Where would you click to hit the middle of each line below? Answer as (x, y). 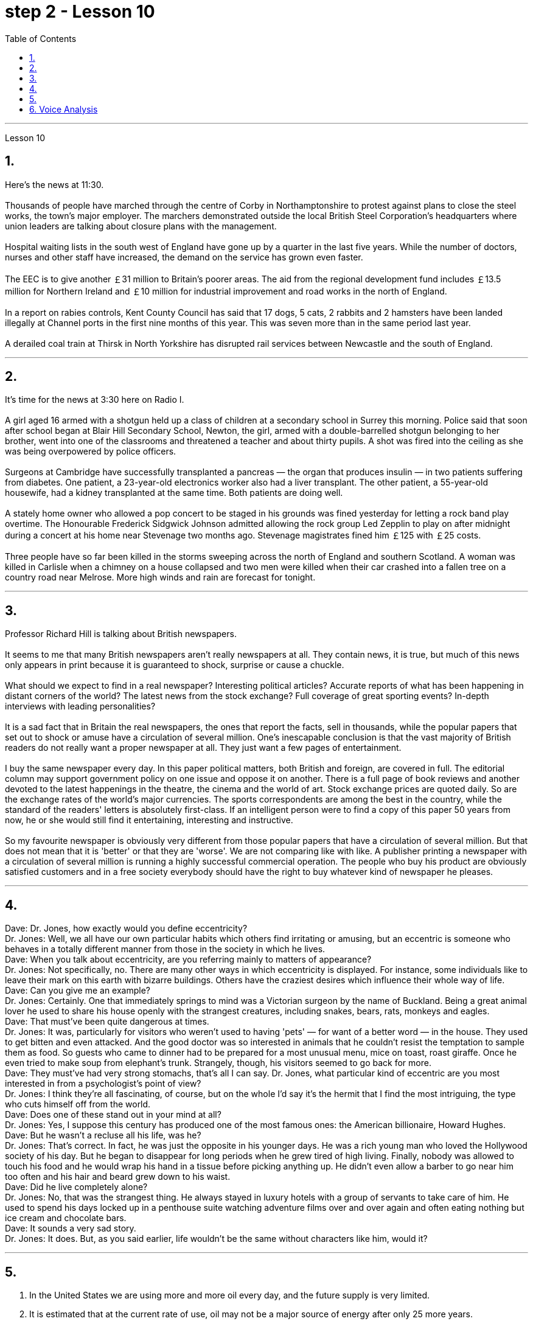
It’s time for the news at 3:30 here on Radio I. (95, 400)
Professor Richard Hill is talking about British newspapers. (121, 634)
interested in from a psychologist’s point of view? (103, 1084)
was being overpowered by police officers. (91, 451)
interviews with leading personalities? (80, 706)
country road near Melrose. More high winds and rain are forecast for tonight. (160, 577)
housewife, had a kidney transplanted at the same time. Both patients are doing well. (174, 493)
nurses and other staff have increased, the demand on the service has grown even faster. (184, 257)
